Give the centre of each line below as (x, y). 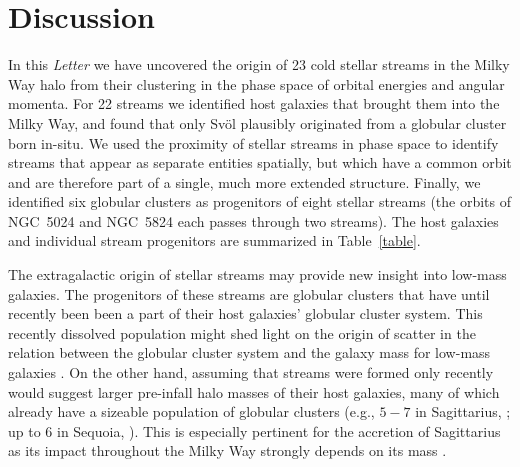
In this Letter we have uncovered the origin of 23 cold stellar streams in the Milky (259, 64)
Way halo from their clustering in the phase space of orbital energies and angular (256, 83)
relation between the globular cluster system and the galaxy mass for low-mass (249, 352)
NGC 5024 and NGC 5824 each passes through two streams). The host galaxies (253, 220)
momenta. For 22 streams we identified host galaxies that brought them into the (254, 103)
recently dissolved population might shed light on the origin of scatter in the (242, 332)
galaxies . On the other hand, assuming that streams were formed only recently (251, 372)
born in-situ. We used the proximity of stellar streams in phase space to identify (253, 142)
